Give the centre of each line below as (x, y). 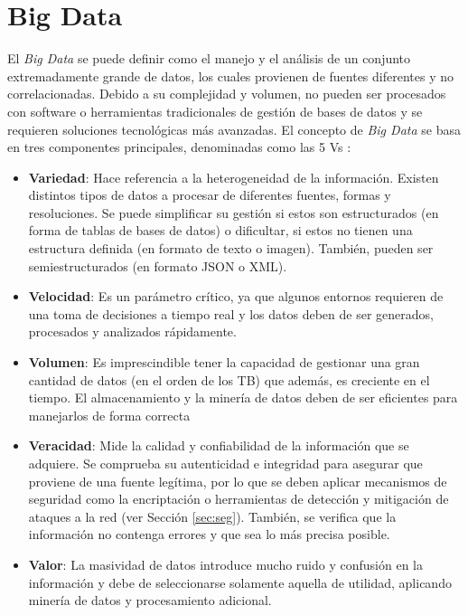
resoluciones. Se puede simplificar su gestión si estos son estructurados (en (234, 212)
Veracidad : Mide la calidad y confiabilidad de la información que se (219, 445)
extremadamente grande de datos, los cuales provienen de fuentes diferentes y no (231, 76)
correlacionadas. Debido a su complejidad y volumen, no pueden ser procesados (227, 94)
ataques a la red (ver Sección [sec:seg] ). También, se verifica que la (212, 516)
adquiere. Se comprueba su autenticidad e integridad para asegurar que (225, 463)
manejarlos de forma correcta (109, 415)
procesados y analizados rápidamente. (132, 331)
